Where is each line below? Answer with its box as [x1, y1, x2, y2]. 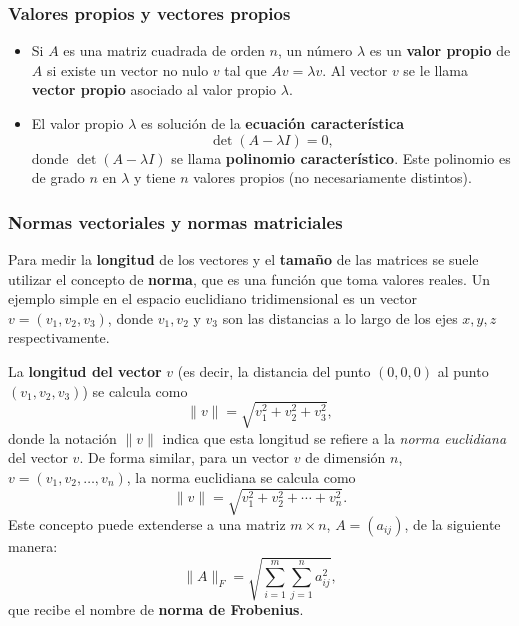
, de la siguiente [404, 514, 501, 535]
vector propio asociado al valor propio [31, 79, 277, 100]
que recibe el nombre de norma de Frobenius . [8, 599, 304, 620]
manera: [8, 536, 58, 557]
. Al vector [322, 59, 388, 80]
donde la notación [8, 427, 117, 448]
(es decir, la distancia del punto [177, 360, 371, 381]
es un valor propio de [369, 40, 511, 61]
